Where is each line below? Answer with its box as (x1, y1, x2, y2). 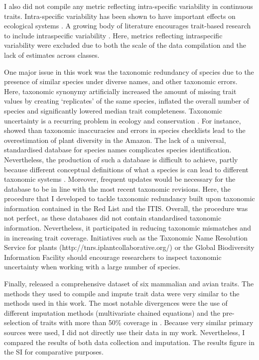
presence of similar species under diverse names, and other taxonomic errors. (4, 76, 238, 87)
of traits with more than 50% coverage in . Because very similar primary (32, 317, 254, 328)
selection (4, 317, 30, 328)
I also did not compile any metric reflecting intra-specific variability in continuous (4, 1, 253, 11)
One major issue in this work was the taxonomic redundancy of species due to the (4, 66, 254, 77)
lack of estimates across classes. (4, 49, 100, 60)
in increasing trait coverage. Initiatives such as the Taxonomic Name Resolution (4, 232, 248, 242)
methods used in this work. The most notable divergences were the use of (4, 298, 228, 308)
